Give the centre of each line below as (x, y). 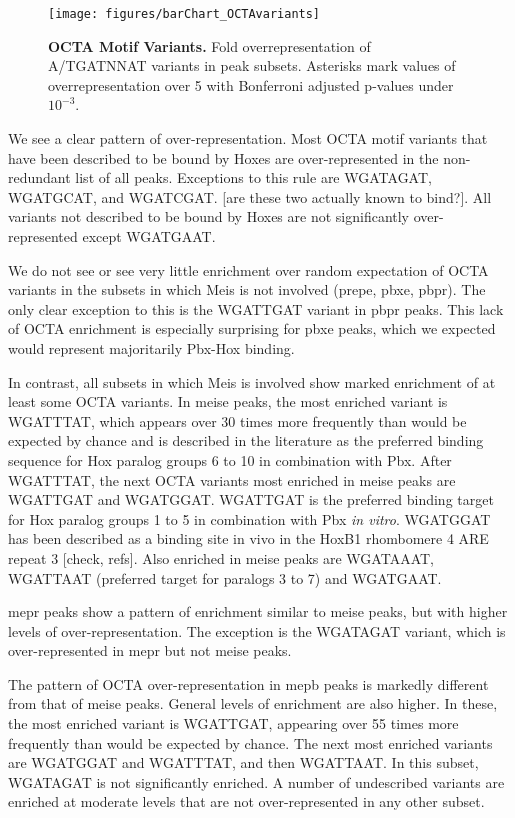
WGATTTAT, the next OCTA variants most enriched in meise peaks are (232, 479)
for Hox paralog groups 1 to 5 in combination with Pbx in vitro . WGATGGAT (249, 518)
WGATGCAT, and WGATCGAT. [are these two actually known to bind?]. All (250, 196)
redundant (39, 177)
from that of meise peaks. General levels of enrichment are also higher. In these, (253, 703)
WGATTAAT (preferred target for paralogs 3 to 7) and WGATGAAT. (225, 577)
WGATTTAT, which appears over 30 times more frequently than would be (237, 420)
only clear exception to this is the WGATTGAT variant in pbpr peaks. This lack (256, 308)
